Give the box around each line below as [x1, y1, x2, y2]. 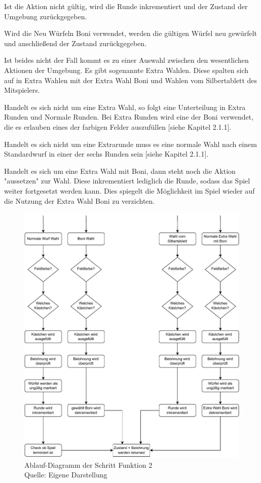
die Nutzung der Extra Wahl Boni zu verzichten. [4, 195, 155, 206]
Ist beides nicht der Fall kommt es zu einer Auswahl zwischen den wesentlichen [4, 55, 249, 65]
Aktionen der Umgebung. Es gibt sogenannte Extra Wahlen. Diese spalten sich [4, 64, 249, 75]
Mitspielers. [4, 85, 40, 95]
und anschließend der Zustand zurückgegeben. [4, 38, 147, 48]
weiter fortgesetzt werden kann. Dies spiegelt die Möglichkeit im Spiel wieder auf [4, 185, 255, 196]
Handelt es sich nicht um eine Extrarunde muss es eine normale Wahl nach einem [4, 138, 257, 149]
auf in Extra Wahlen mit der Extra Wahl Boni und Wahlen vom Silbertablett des [4, 75, 257, 85]
